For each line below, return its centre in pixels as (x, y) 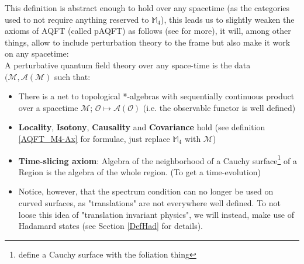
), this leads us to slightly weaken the (227, 19)
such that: (72, 76)
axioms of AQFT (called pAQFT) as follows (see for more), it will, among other (148, 31)
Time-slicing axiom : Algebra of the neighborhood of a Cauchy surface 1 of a (158, 159)
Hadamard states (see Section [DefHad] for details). (110, 226)
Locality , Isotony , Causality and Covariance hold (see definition (142, 127)
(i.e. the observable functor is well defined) (219, 107)
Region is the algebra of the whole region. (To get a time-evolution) (139, 171)
